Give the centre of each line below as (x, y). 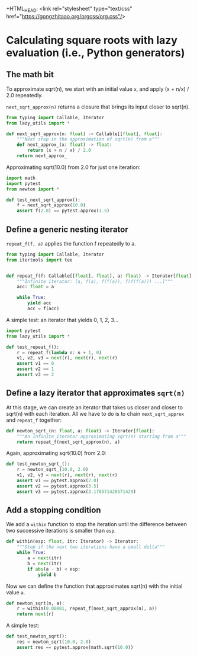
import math (21, 178)
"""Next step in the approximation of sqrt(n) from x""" (88, 139)
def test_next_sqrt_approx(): (43, 200)
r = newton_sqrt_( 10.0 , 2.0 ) (53, 470)
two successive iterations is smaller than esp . (61, 531)
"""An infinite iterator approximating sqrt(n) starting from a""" (101, 436)
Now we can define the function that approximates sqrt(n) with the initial (94, 586)
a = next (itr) (45, 558)
